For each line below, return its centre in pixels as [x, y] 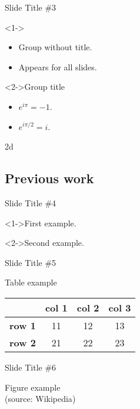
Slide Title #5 [31, 262]
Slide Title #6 [31, 367]
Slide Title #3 [31, 7]
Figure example [33, 387]
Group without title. [55, 47]
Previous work [49, 178]
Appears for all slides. [58, 66]
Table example [31, 282]
